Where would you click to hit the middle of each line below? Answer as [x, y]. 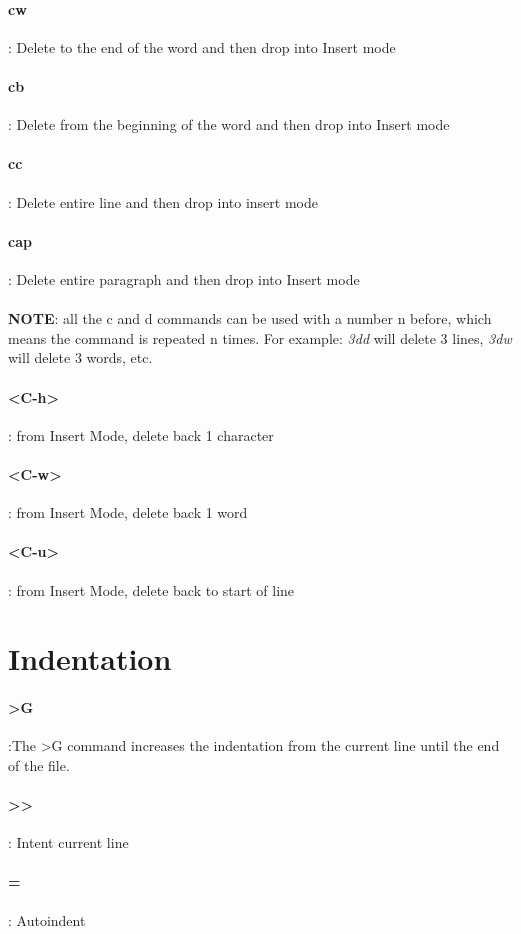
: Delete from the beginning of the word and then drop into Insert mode [229, 124]
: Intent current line [68, 842]
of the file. [39, 764]
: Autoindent [47, 919]
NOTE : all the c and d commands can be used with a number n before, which [250, 318]
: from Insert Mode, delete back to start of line [151, 589]
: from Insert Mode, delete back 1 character [141, 434]
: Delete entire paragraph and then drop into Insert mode [184, 278]
